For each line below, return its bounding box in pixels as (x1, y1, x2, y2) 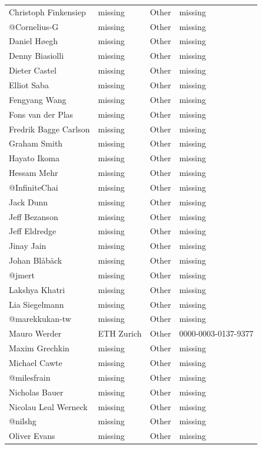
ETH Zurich (98, 327, 142, 340)
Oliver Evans (9, 430, 55, 442)
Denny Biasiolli (9, 49, 64, 62)
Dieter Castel (9, 64, 57, 77)
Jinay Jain (9, 240, 47, 252)
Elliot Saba (9, 78, 49, 91)
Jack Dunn (9, 195, 48, 208)
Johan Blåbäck (9, 254, 62, 267)
